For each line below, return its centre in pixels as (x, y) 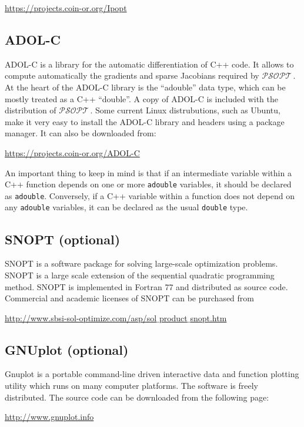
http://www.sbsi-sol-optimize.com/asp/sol (81, 317)
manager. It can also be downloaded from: (81, 133)
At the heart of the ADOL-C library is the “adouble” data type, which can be (145, 87)
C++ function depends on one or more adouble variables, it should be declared (148, 184)
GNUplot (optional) (67, 349)
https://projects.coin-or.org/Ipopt (66, 8)
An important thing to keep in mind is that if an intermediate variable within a (148, 172)
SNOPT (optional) (63, 239)
